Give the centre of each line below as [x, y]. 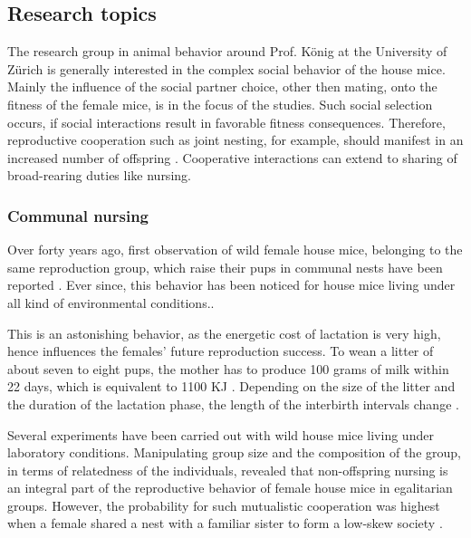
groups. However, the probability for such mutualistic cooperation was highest [224, 505]
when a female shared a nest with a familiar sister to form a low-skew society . [225, 523]
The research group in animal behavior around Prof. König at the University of [227, 51]
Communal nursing [78, 215]
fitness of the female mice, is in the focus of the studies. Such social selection [220, 104]
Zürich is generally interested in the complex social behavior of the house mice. [226, 68]
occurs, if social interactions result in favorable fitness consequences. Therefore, [226, 122]
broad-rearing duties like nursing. [99, 175]
